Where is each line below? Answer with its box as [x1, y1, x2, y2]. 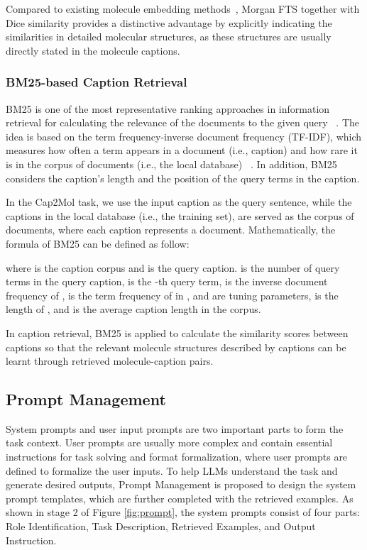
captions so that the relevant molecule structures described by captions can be [6, 339, 346, 354]
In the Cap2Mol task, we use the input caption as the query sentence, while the [6, 194, 352, 209]
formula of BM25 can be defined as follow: [6, 236, 190, 251]
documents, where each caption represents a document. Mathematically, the [6, 222, 336, 237]
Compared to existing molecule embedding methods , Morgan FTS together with [6, 1, 360, 16]
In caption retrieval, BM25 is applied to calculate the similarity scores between [6, 325, 349, 340]
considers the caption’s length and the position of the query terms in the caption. [6, 170, 360, 185]
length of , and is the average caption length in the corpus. [6, 302, 261, 317]
